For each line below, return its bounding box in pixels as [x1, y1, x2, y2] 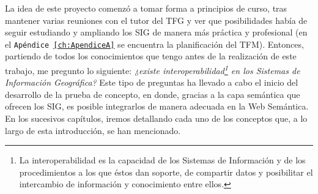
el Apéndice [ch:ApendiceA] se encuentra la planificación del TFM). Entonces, [5, 37, 304, 50]
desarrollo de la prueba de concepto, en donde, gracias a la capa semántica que [5, 88, 300, 100]
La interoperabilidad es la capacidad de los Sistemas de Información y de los [19, 154, 306, 166]
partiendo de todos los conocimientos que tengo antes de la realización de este [5, 50, 297, 62]
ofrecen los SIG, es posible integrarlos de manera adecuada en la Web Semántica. [5, 100, 309, 113]
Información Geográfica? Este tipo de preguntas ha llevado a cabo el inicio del [5, 76, 298, 89]
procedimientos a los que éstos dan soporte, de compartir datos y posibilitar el [19, 165, 313, 178]
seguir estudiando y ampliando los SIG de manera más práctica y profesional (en [5, 26, 308, 39]
